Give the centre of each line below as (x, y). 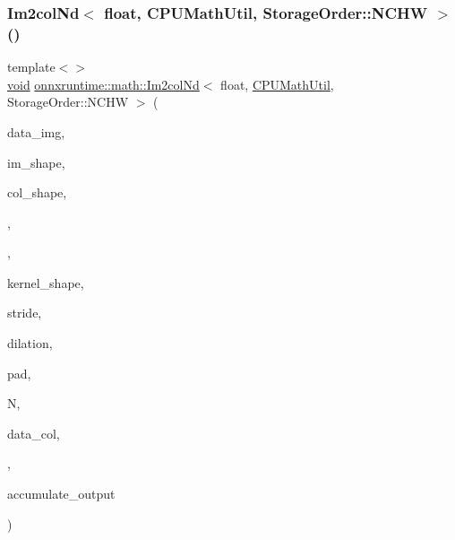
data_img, (36, 131)
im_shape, (36, 162)
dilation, (30, 343)
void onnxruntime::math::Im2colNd (103, 84)
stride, (25, 313)
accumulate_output (61, 494)
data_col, (34, 433)
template (31, 67)
